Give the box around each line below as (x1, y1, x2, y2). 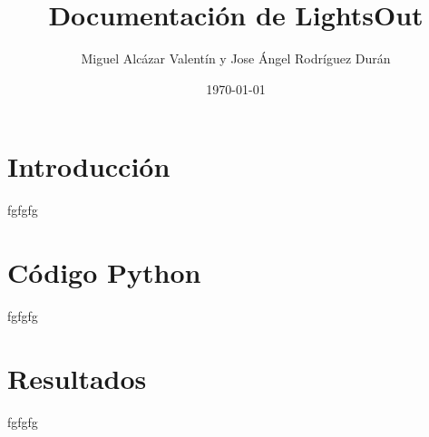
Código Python (7, 254, 201, 291)
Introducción (7, 148, 171, 185)
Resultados (7, 359, 147, 396)
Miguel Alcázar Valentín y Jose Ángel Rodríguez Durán (81, 49, 391, 68)
